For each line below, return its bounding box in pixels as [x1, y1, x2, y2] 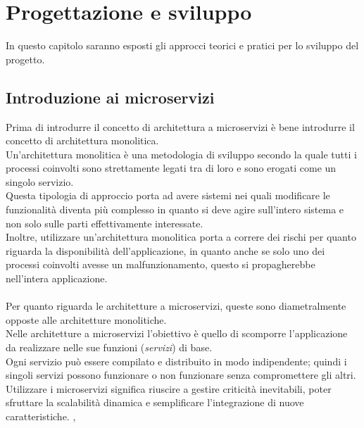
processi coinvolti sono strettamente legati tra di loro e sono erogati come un [6, 160, 337, 175]
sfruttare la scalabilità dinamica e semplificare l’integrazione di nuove [6, 395, 304, 410]
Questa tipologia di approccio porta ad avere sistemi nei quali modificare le [6, 188, 330, 203]
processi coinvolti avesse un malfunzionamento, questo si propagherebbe [6, 257, 315, 272]
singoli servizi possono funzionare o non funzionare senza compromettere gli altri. [6, 367, 356, 382]
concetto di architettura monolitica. [6, 133, 159, 148]
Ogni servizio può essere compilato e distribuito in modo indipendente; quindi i [6, 353, 347, 368]
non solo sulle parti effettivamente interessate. [6, 215, 203, 230]
